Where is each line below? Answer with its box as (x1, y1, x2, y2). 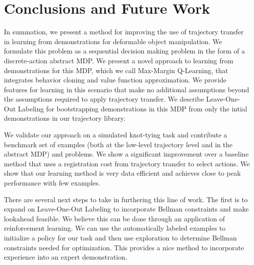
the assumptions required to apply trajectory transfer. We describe (4, 94, 204, 104)
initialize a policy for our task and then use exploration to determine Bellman (4, 233, 237, 242)
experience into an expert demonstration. (4, 252, 127, 262)
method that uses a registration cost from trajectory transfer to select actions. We (4, 158, 250, 168)
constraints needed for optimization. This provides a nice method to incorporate (4, 242, 244, 252)
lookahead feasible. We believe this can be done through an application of (4, 213, 225, 223)
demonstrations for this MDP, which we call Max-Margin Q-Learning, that (4, 65, 228, 75)
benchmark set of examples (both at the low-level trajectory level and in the (4, 139, 232, 149)
